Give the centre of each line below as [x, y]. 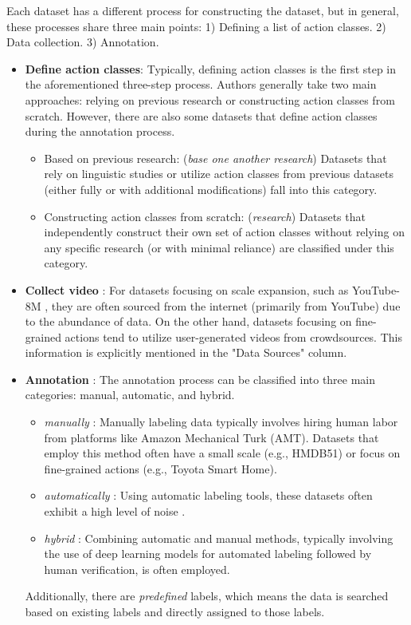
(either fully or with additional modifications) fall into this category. [211, 189]
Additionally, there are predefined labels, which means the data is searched [207, 596]
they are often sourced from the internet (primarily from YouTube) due [226, 305]
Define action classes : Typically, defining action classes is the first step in [211, 68]
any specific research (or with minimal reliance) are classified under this [219, 247]
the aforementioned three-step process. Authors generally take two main [201, 84]
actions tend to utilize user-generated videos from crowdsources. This [233, 336]
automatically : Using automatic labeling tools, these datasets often [208, 495]
